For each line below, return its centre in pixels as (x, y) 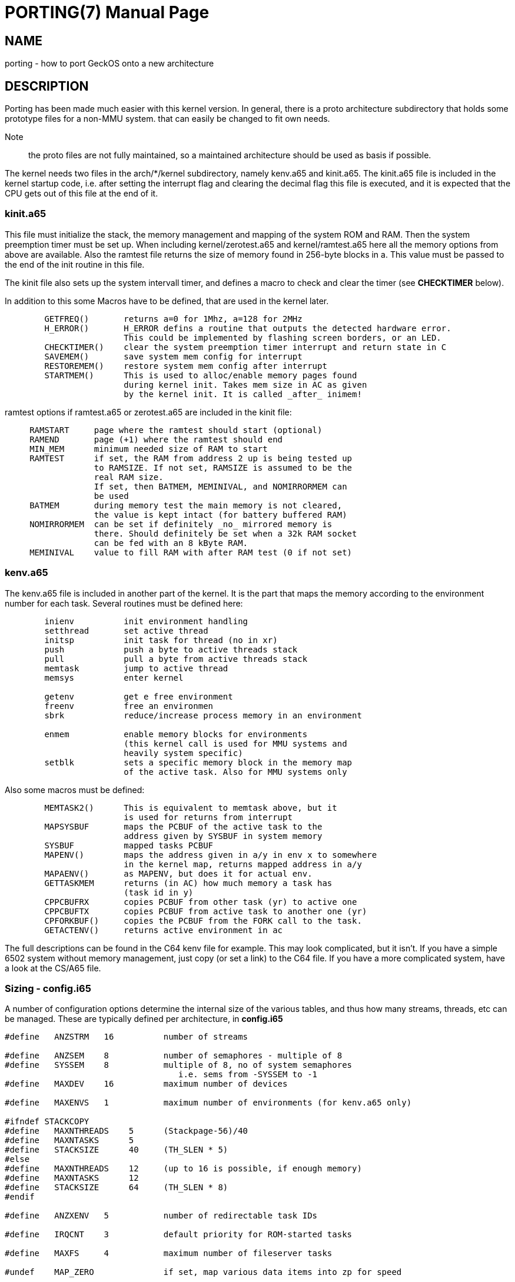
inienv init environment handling (146, 621)
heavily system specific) (183, 753)
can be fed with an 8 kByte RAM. (171, 543)
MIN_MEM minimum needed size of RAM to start (149, 449)
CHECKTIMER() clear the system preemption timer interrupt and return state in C (245, 347)
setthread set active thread (126, 630)
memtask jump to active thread (136, 668)
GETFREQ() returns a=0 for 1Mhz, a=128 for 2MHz (173, 319)
